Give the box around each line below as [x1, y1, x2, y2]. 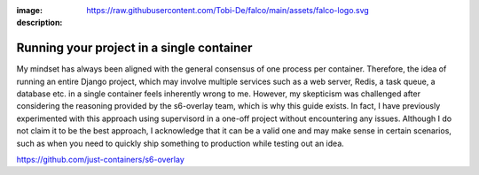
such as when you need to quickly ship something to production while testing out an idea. [16, 138, 345, 148]
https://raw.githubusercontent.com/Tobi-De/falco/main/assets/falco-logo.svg [86, 5, 370, 15]
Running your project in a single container [16, 41, 253, 56]
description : [16, 18, 63, 28]
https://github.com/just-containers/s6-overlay [16, 155, 185, 165]
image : [16, 5, 43, 15]
